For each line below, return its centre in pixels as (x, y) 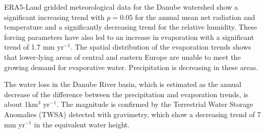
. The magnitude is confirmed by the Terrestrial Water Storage (155, 104)
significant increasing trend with (54, 17)
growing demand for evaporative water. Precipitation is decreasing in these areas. (131, 67)
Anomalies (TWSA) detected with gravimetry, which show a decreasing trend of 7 (132, 114)
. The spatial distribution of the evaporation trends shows (161, 47)
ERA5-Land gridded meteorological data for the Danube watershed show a (121, 7)
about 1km (21, 104)
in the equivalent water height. (82, 124)
